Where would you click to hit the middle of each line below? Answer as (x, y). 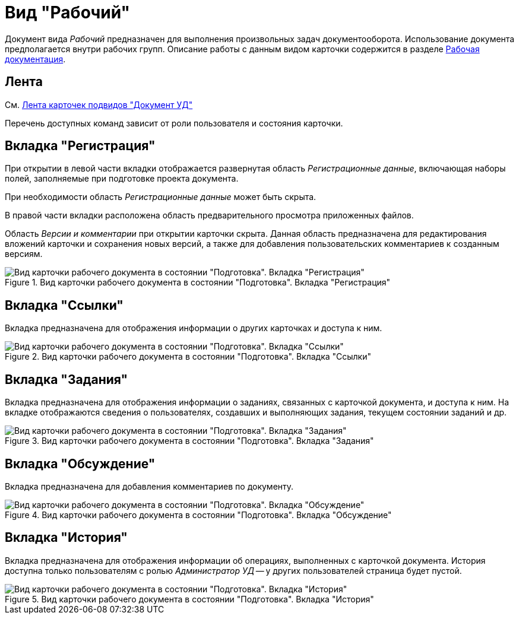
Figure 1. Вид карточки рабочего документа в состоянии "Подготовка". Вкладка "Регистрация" (198, 282)
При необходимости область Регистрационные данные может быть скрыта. (161, 197)
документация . (35, 59)
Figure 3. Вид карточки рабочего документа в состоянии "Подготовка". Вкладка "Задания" (189, 441)
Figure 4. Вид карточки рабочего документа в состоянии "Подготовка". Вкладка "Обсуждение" (198, 515)
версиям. (24, 254)
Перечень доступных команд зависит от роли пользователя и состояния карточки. (174, 123)
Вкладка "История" (66, 538)
